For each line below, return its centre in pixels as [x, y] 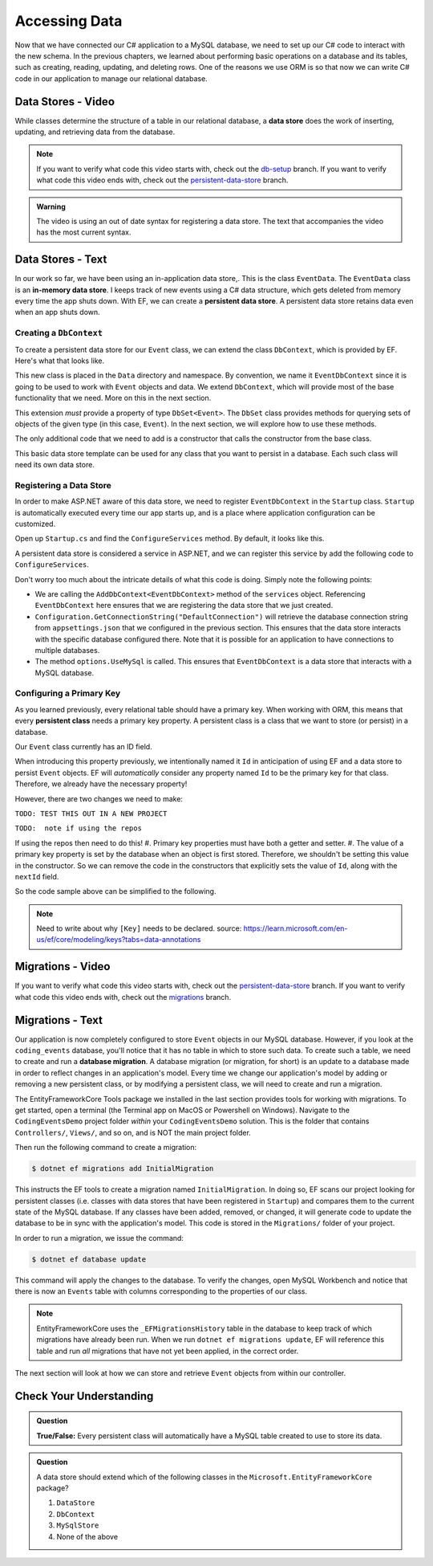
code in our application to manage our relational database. [111, 78]
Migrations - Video [63, 967]
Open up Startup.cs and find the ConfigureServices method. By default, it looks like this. [170, 539]
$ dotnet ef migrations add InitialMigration [123, 1169]
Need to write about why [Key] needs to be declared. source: [139, 928]
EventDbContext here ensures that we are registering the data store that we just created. [184, 606]
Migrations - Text [59, 1020]
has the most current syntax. [84, 232]
